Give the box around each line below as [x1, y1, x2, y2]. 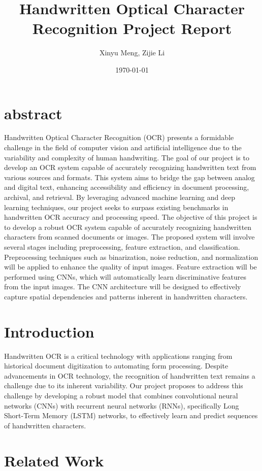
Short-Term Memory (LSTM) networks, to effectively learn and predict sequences [4, 410, 258, 421]
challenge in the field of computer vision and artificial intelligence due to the [4, 142, 242, 153]
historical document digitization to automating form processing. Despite [4, 360, 228, 371]
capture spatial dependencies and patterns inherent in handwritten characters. [4, 291, 248, 301]
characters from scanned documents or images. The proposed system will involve [4, 231, 255, 242]
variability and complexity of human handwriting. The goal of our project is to [4, 152, 249, 162]
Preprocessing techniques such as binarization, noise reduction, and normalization [4, 251, 258, 262]
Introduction [4, 321, 94, 342]
